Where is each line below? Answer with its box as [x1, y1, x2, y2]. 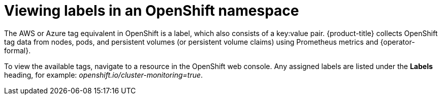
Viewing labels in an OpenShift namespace [4, 2, 299, 19]
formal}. [4, 46, 31, 55]
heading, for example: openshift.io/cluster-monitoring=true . [4, 70, 203, 79]
